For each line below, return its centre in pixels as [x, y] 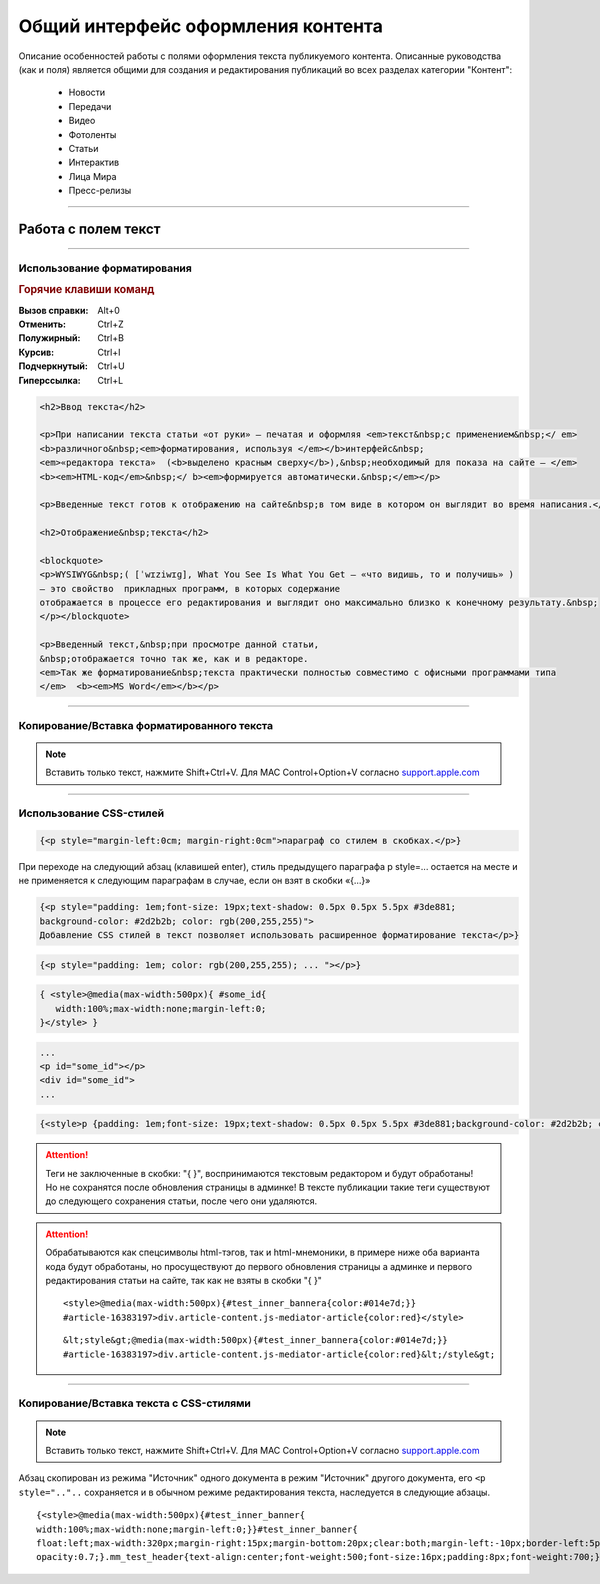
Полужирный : [49, 338]
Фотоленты [92, 134]
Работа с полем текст [89, 228]
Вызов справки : [53, 310]
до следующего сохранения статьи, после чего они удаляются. [181, 1201]
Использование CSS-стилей [91, 813]
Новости [87, 92]
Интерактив [94, 162]
